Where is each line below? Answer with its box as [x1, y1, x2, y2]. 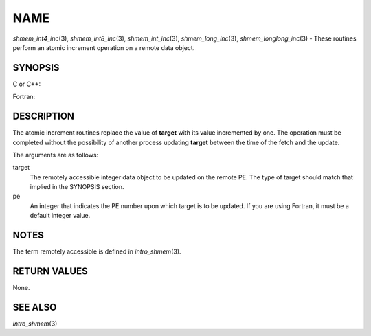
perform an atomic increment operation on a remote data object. [12, 43, 195, 52]
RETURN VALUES [12, 265, 89, 277]
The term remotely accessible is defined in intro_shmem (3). [12, 247, 181, 256]
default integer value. [30, 212, 91, 220]
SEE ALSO [12, 301, 57, 313]
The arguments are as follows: [12, 150, 99, 159]
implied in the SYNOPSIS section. [30, 183, 124, 191]
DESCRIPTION [12, 111, 75, 122]
